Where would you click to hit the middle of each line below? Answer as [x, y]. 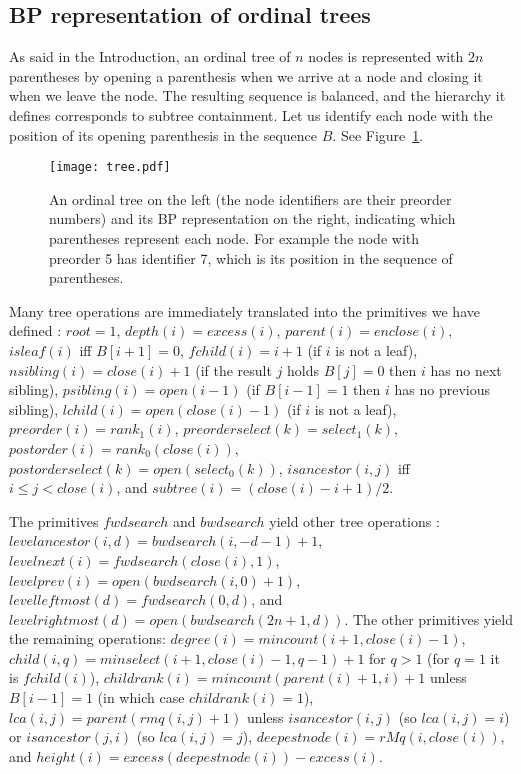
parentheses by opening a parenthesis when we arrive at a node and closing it [246, 75]
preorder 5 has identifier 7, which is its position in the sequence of [251, 257]
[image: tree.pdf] [110, 167]
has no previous [442, 389]
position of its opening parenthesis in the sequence [163, 134]
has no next [466, 369]
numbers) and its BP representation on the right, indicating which [252, 218]
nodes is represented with [386, 56]
